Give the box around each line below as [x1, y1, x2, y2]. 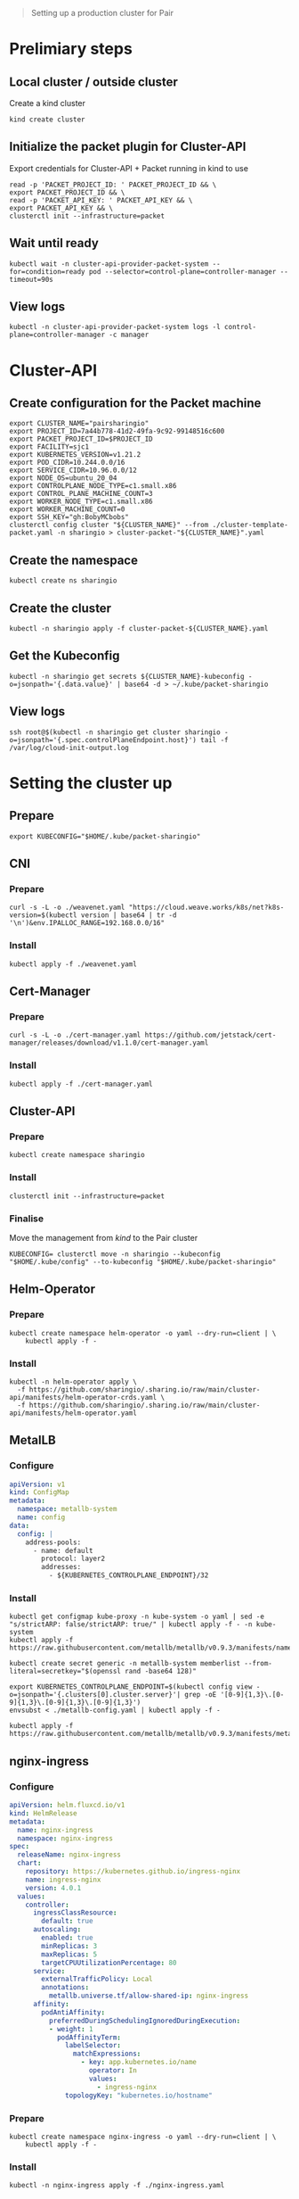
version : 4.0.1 [25, 1883, 82, 1892]
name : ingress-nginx [25, 1875, 101, 1884]
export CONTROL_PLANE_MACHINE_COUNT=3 [9, 490, 153, 499]
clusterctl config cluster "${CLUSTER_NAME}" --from [9, 521, 209, 530]
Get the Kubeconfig [9, 649, 120, 664]
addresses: [41, 1563, 82, 1572]
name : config [17, 1513, 66, 1522]
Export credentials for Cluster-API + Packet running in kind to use [9, 162, 249, 173]
